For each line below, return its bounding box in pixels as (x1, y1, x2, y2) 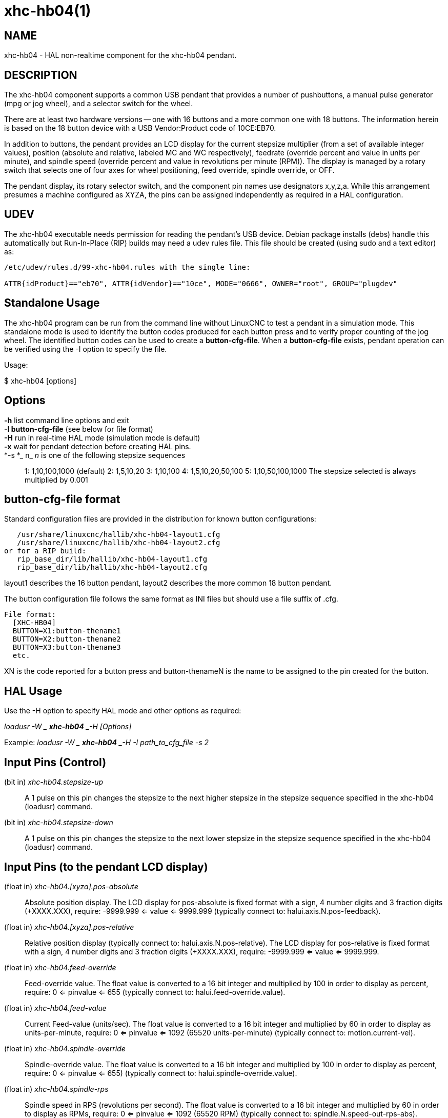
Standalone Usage (4, 296, 100, 310)
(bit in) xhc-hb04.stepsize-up (4, 777, 104, 787)
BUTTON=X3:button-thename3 (12, 643, 121, 652)
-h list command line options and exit (4, 415, 129, 425)
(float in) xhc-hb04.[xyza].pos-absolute (4, 882, 138, 891)
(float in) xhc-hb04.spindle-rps (4, 1084, 109, 1093)
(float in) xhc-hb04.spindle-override (4, 1044, 126, 1053)
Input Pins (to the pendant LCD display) (4, 860, 208, 873)
